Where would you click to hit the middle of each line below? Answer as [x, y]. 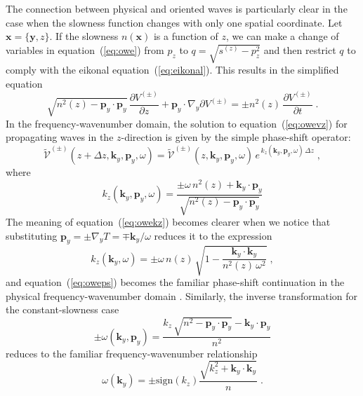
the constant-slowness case [62, 309]
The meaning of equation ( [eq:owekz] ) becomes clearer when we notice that [168, 222]
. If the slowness [84, 36]
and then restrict [300, 49]
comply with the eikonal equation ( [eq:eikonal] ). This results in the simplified [172, 70]
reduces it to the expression [213, 235]
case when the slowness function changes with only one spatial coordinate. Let [174, 22]
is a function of [186, 36]
